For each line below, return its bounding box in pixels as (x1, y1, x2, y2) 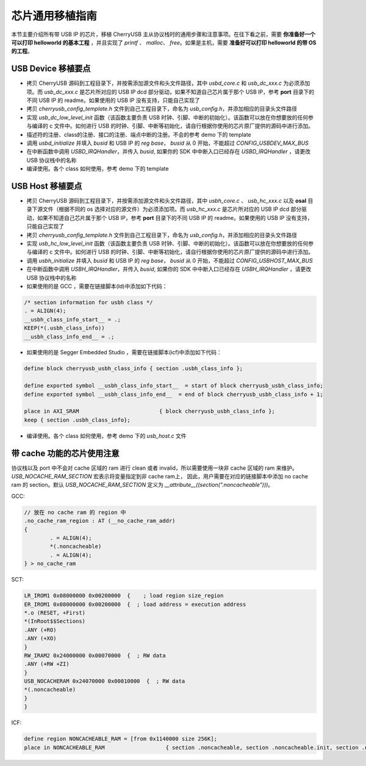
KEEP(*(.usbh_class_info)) (24, 324, 105, 332)
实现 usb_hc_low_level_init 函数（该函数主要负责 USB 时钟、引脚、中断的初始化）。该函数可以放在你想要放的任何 (26, 240, 309, 247)
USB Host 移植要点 (11, 181, 82, 191)
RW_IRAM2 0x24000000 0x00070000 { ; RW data (24, 652, 166, 659)
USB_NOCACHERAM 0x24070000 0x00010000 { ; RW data (24, 678, 185, 685)
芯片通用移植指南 (11, 9, 98, 23)
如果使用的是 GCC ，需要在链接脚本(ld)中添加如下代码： (26, 282, 168, 290)
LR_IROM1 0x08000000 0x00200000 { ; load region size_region (24, 593, 224, 599)
